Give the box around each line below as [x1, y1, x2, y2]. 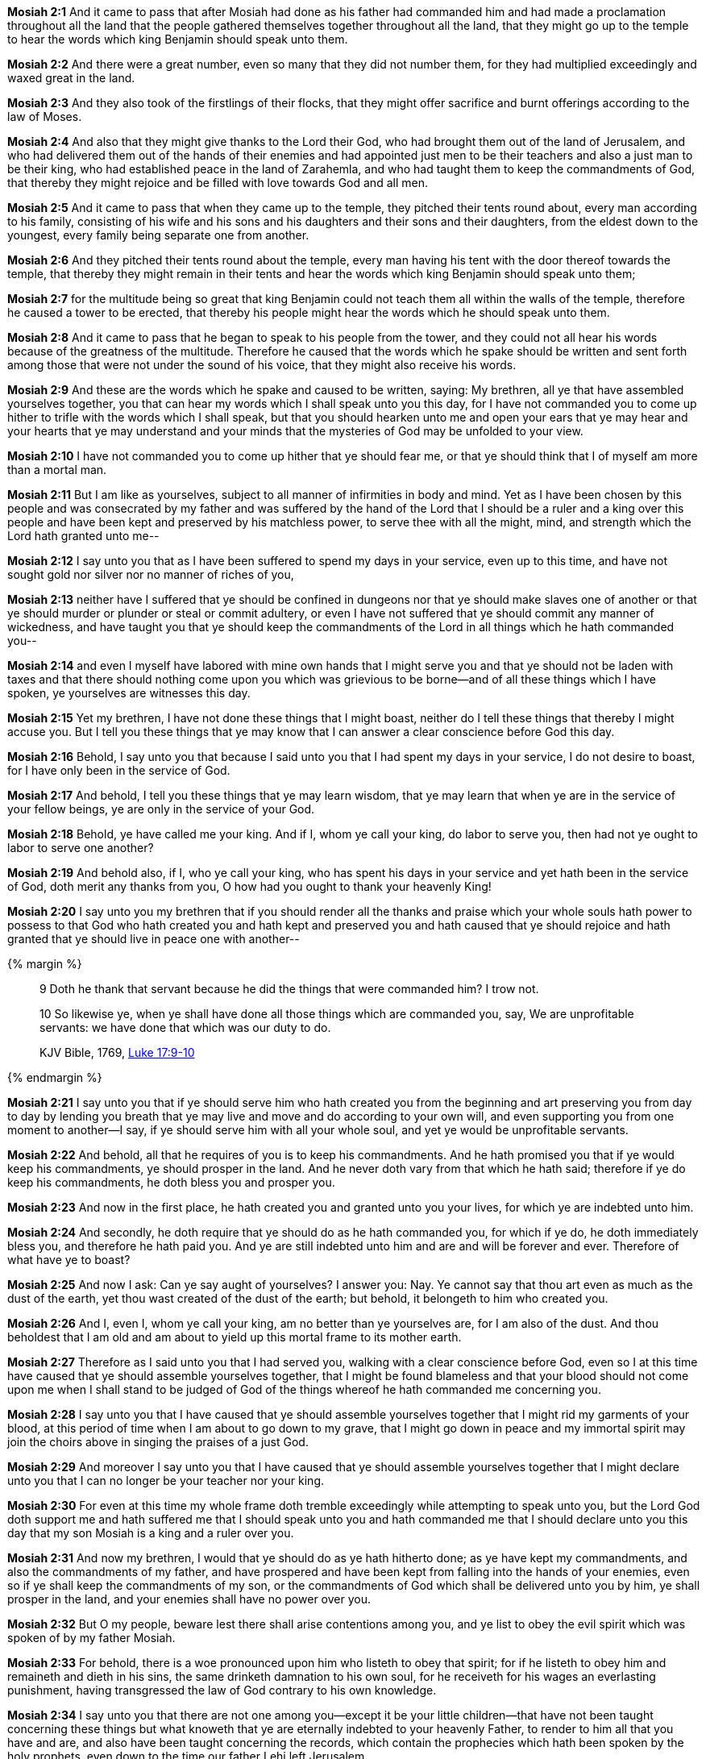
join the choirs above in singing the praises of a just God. [7, 1435, 309, 1449]
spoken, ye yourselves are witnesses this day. [7, 686, 251, 700]
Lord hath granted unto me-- [7, 529, 160, 543]
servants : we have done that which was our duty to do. [39, 1021, 331, 1034]
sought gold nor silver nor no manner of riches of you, [7, 568, 294, 581]
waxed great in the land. [7, 71, 135, 85]
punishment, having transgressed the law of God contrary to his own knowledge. [7, 1683, 437, 1697]
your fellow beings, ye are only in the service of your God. [7, 802, 315, 816]
